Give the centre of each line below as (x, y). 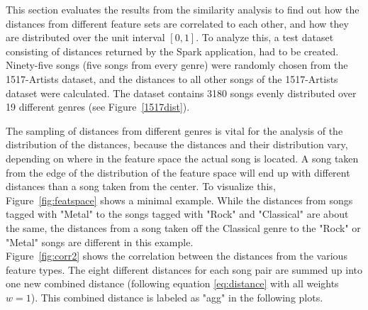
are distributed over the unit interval (85, 37)
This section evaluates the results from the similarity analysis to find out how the (183, 9)
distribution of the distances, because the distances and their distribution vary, (177, 144)
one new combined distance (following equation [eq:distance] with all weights (172, 283)
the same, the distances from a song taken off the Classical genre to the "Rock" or (183, 227)
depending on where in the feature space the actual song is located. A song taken (182, 158)
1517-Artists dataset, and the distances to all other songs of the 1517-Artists (172, 78)
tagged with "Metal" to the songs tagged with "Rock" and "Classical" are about (177, 214)
